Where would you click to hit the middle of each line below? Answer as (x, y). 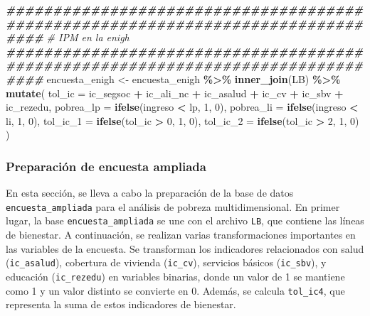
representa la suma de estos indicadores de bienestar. (121, 304)
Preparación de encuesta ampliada (106, 166)
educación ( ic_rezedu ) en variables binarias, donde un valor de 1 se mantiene (175, 276)
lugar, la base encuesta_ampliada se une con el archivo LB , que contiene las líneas (185, 220)
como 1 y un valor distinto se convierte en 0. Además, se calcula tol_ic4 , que (175, 290)
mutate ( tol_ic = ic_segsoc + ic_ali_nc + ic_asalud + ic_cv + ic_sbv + (175, 93)
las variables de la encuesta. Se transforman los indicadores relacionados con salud (185, 248)
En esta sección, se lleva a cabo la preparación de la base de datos (150, 193)
